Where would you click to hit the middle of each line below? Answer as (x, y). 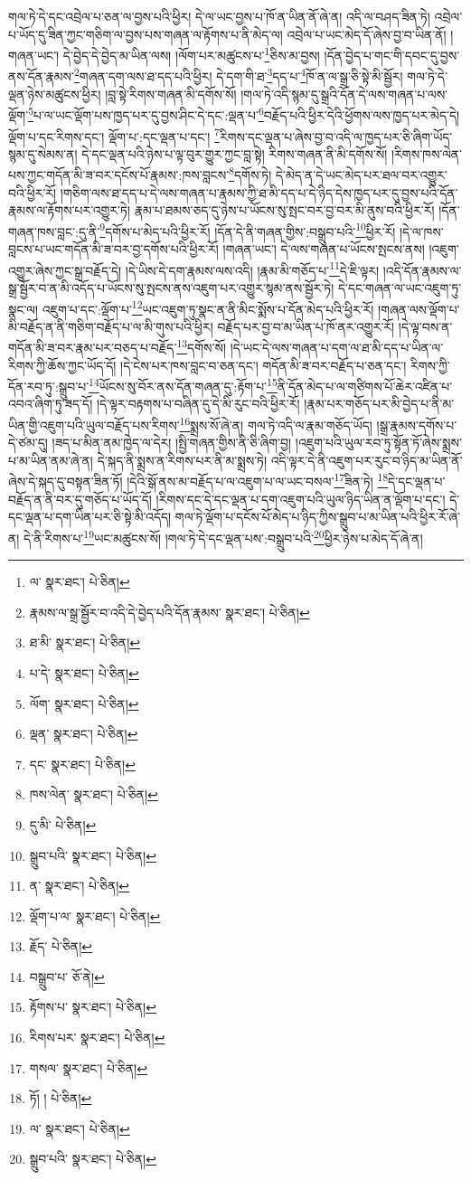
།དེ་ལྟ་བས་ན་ (425, 326)
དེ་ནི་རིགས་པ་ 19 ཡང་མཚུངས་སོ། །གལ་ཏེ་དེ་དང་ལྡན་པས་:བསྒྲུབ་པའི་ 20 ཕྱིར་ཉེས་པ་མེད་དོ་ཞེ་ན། (223, 536)
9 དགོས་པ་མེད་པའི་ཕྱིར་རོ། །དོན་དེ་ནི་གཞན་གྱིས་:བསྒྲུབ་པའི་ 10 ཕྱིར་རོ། (248, 230)
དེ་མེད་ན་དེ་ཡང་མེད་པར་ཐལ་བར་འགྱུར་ (361, 175)
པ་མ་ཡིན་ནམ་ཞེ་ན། (51, 460)
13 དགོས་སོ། (202, 346)
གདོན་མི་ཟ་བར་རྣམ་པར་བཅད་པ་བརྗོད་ (93, 347)
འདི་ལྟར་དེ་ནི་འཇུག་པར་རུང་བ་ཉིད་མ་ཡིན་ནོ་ (367, 460)
